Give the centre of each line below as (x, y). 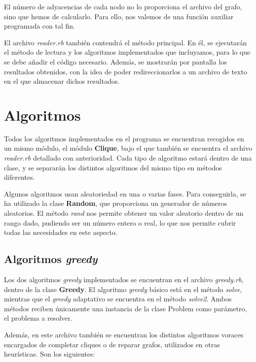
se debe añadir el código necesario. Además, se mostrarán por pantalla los (115, 61)
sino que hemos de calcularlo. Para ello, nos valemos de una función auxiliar (119, 16)
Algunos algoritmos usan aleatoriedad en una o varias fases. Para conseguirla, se (125, 193)
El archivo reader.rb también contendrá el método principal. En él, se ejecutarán (126, 42)
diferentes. (19, 177)
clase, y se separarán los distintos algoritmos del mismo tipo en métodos (113, 167)
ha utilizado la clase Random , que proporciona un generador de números (116, 203)
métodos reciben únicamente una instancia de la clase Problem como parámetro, (126, 308)
